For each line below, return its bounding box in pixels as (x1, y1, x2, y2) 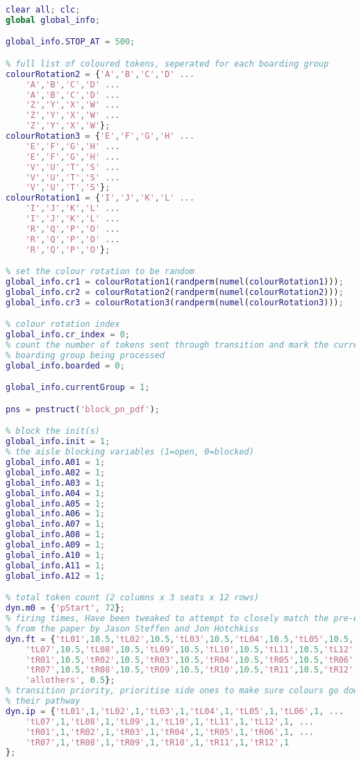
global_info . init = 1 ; (6, 437, 110, 447)
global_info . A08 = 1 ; (6, 530, 106, 540)
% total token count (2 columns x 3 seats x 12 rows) (6, 593, 260, 603)
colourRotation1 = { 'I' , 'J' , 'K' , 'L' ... (6, 193, 195, 203)
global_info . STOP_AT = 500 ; (6, 37, 135, 47)
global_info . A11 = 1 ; (6, 560, 106, 570)
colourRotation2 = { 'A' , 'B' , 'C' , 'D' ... (6, 69, 195, 79)
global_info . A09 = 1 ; (6, 540, 106, 550)
